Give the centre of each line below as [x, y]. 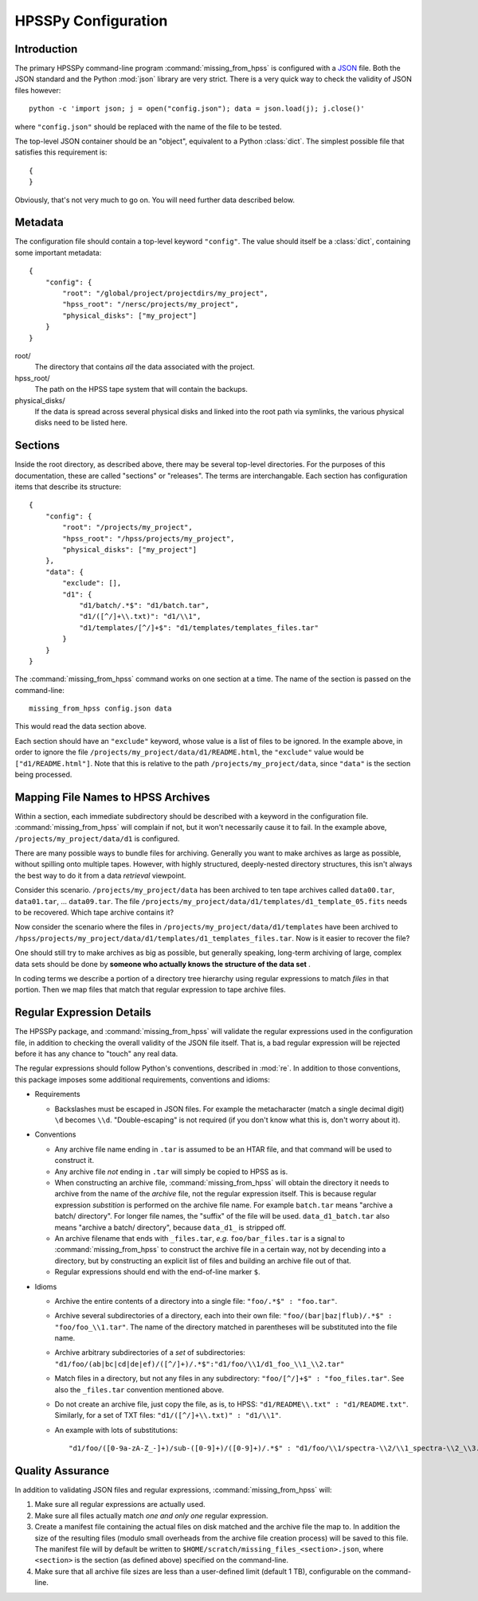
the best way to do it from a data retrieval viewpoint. [100, 875]
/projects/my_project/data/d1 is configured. [97, 838]
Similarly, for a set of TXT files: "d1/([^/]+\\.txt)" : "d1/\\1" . [168, 1415]
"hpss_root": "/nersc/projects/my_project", [151, 304]
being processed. [43, 775]
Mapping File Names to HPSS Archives [112, 797]
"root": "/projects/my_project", [127, 527]
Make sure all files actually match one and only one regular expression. [151, 1515]
